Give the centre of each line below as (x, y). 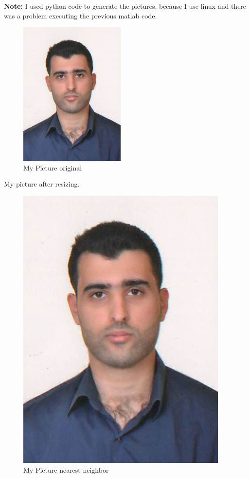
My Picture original (53, 167)
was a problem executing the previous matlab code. (80, 15)
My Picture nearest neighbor (66, 469)
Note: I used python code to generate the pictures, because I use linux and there (125, 6)
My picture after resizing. (42, 184)
